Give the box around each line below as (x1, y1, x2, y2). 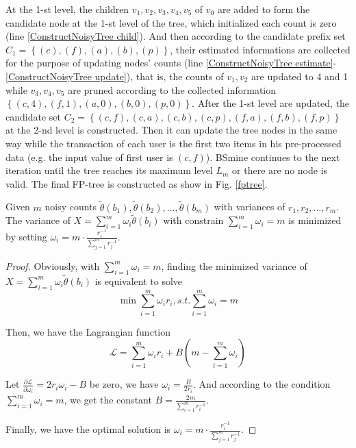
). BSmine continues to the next (205, 149, 340, 164)
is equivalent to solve (94, 273, 183, 288)
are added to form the (217, 2, 310, 16)
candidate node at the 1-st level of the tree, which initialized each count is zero (5, 15, 337, 29)
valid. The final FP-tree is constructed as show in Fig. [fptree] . (5, 176, 268, 190)
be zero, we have (89, 377, 159, 391)
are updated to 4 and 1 (251, 69, 348, 83)
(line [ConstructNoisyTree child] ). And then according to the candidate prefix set (5, 29, 346, 43)
